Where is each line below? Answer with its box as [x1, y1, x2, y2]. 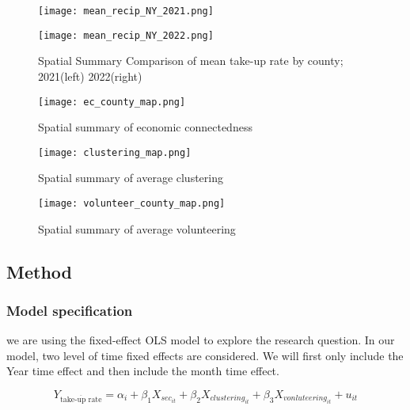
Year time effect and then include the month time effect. [6, 363, 279, 379]
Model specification [6, 300, 133, 320]
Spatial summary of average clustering [38, 169, 223, 186]
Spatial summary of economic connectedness [38, 119, 252, 135]
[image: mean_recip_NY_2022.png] [38, 29, 214, 41]
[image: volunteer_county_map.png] [38, 198, 226, 209]
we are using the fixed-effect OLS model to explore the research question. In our [6, 332, 395, 348]
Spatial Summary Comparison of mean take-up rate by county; [38, 52, 344, 69]
